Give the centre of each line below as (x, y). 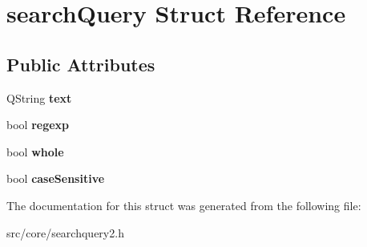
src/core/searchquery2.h (65, 232)
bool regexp (38, 125)
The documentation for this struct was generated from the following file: (184, 205)
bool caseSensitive (56, 178)
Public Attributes (81, 64)
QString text (39, 97)
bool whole (35, 151)
